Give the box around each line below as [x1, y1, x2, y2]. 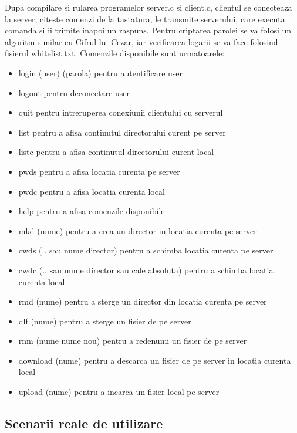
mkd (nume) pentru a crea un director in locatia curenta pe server [18, 224, 257, 236]
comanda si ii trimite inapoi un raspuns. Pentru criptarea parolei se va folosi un [5, 24, 292, 36]
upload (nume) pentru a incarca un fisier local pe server [18, 385, 220, 398]
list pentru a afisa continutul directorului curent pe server [18, 126, 226, 138]
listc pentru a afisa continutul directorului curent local [18, 146, 214, 158]
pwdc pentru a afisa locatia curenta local [18, 185, 165, 197]
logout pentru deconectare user [18, 86, 130, 99]
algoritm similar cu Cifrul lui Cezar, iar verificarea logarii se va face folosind [5, 35, 278, 48]
